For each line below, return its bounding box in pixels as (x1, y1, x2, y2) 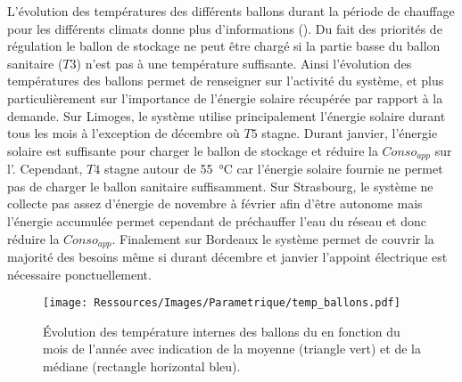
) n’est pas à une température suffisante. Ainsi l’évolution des (76, 53, 412, 72)
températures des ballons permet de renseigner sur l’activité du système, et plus (7, 71, 444, 90)
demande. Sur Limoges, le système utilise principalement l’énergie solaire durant (7, 106, 446, 125)
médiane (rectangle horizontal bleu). (43, 357, 241, 376)
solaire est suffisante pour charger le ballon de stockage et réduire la (7, 141, 378, 159)
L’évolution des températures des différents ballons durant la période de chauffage (7, 2, 455, 20)
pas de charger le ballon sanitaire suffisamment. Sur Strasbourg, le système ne (7, 176, 433, 195)
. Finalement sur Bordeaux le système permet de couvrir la (111, 229, 434, 248)
